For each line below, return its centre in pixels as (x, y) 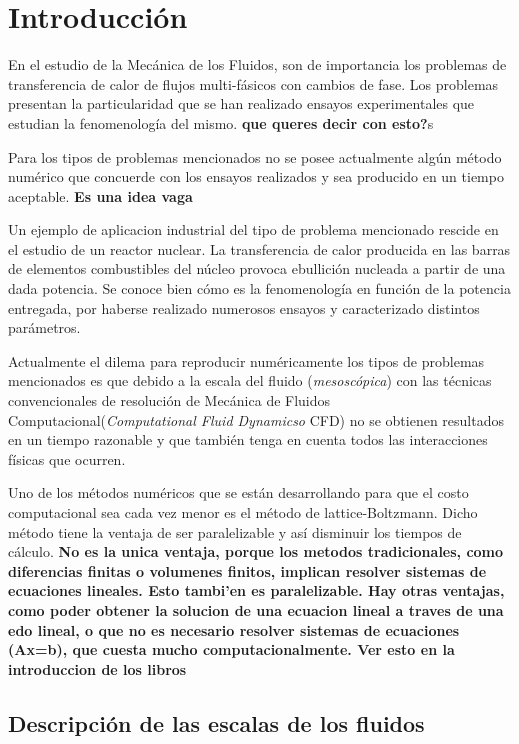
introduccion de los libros (97, 668)
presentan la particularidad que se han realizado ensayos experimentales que (241, 103)
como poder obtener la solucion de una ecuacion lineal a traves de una (256, 609)
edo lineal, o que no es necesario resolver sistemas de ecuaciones (234, 629)
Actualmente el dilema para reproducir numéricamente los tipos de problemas (246, 360)
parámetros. (44, 327)
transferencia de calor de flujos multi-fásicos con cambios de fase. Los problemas (253, 83)
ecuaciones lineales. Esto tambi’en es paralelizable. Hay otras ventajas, (256, 590)
